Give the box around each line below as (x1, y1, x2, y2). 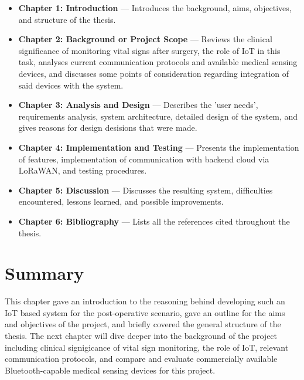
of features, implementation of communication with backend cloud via (18, 152, 269, 165)
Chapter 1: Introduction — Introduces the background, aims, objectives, (18, 2, 292, 13)
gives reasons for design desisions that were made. (18, 121, 197, 134)
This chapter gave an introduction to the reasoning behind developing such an (5, 295, 285, 307)
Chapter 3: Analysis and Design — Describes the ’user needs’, (18, 99, 258, 111)
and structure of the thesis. (18, 13, 116, 25)
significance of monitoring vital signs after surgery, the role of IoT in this (18, 44, 281, 56)
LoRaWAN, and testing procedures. (18, 164, 147, 177)
